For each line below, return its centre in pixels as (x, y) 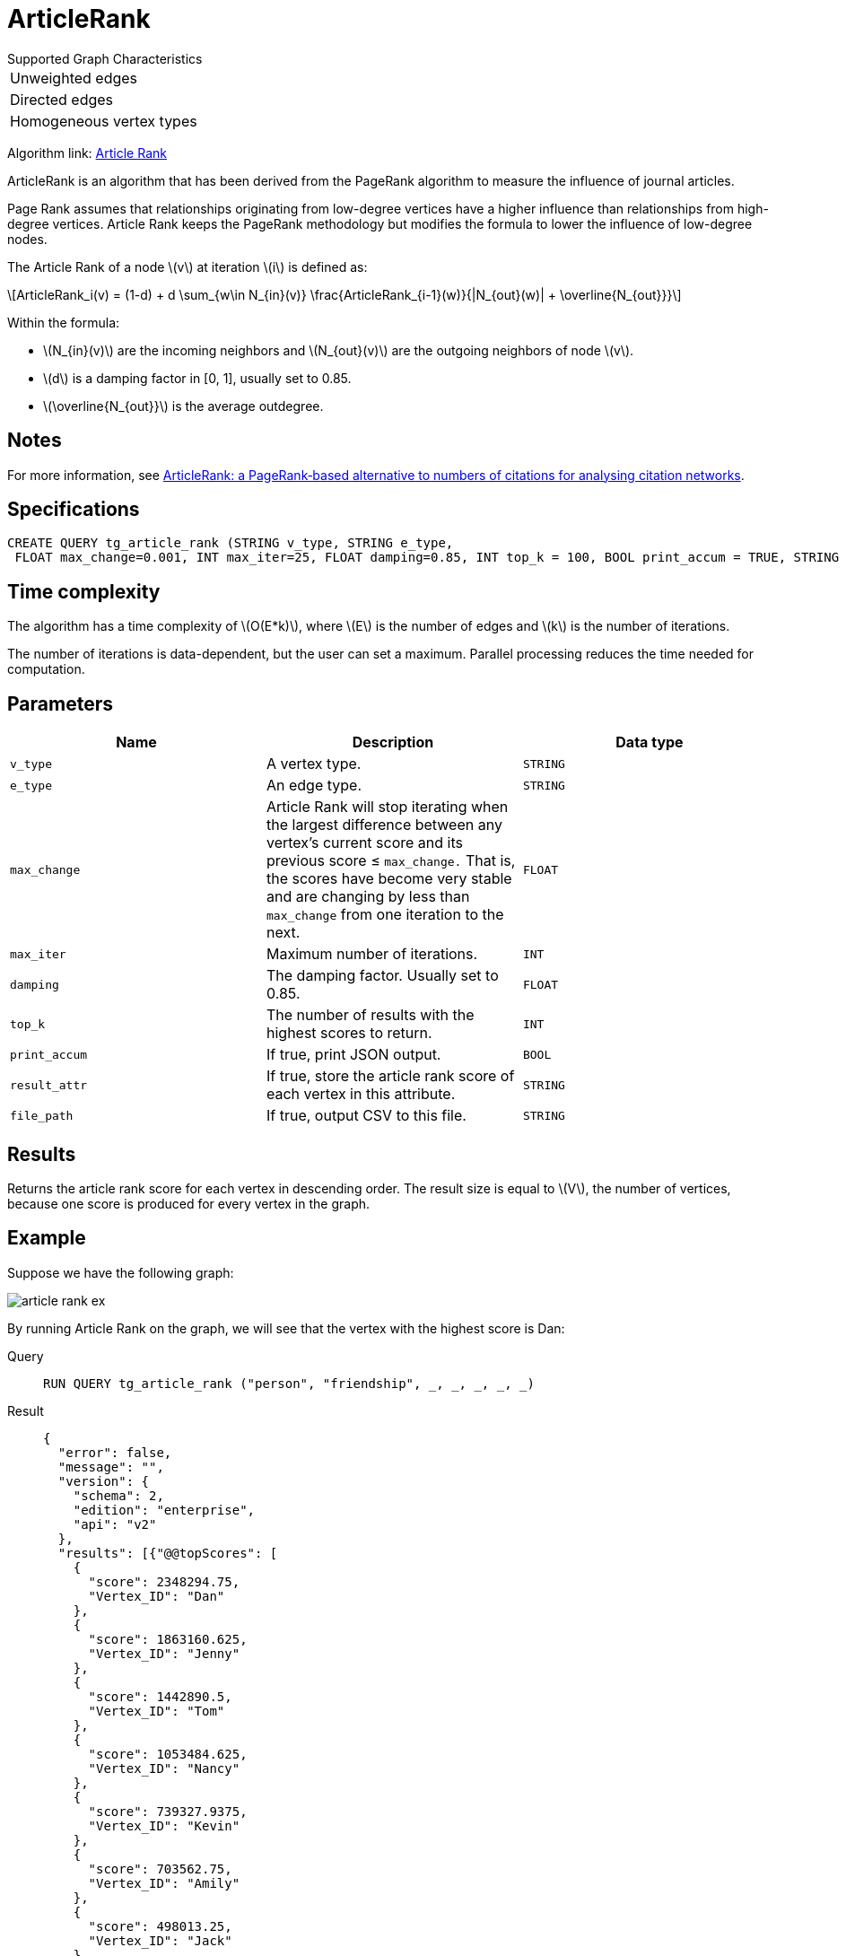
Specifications (74, 510)
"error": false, (115, 1452)
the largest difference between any (384, 825)
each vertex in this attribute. (361, 1094)
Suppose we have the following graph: (121, 1272)
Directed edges (62, 99)
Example (47, 1238)
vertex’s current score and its (364, 843)
